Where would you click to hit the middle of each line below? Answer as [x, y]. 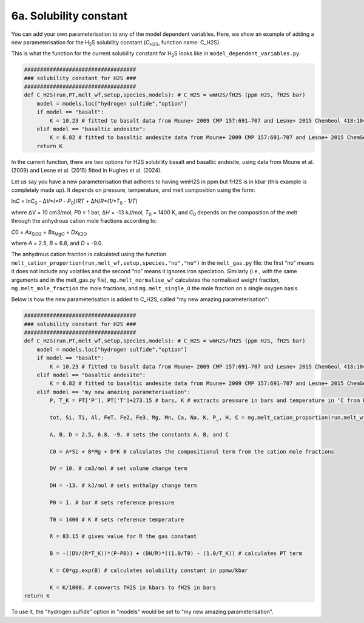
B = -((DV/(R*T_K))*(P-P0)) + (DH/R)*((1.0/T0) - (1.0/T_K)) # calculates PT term [176, 553]
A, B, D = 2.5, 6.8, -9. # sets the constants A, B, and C [139, 434]
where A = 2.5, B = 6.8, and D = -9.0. [57, 243]
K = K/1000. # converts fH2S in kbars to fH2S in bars [133, 587]
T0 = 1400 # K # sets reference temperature [117, 519]
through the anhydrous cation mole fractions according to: [84, 221]
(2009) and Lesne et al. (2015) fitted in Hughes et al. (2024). [86, 171]
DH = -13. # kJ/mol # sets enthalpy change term [123, 485]
